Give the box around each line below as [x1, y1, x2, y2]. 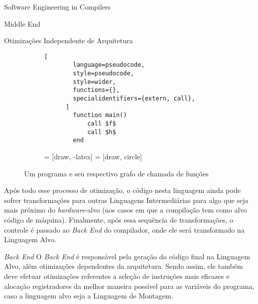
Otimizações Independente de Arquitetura [4, 35, 133, 46]
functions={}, [73, 86, 120, 94]
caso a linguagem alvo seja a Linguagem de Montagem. [4, 290, 173, 301]
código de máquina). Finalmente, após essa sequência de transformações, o [4, 214, 233, 225]
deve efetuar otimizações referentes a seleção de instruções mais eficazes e [4, 270, 229, 281]
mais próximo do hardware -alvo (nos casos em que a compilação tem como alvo [4, 205, 247, 215]
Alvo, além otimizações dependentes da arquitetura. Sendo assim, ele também [4, 261, 243, 271]
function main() [73, 112, 127, 119]
